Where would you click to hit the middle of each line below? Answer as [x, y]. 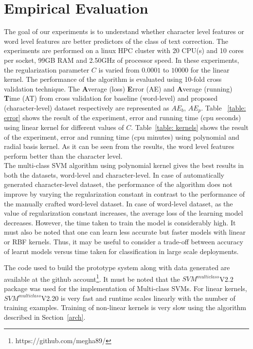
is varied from [119, 69]
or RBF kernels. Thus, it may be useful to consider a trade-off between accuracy [124, 242]
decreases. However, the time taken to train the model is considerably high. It [120, 222]
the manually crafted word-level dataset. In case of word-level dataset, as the [118, 203]
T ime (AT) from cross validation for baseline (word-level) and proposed [111, 98]
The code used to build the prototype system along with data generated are [117, 267]
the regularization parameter [47, 69]
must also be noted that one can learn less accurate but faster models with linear [125, 232]
